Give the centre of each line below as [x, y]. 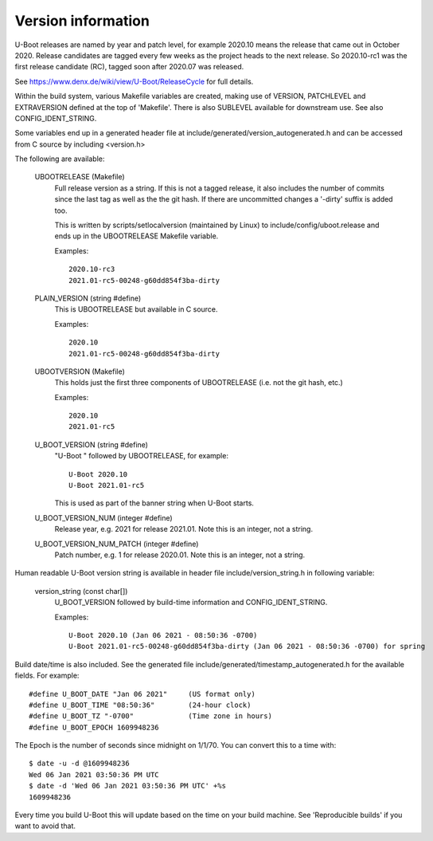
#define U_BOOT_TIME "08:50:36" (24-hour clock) [140, 705]
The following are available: [60, 159]
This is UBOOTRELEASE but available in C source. [136, 309]
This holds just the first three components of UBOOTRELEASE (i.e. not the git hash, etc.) [199, 383]
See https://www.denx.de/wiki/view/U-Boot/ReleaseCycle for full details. [134, 81]
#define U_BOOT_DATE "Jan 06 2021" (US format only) [142, 694]
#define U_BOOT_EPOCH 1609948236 [94, 727]
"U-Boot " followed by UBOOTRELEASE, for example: [141, 456]
